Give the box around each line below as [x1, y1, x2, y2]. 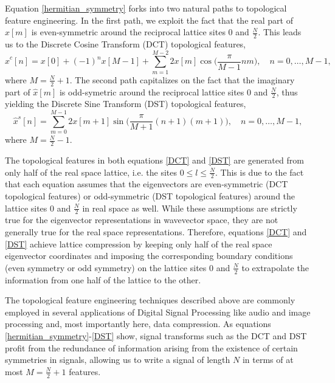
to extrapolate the [241, 261, 309, 274]
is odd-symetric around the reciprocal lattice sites [59, 85, 244, 98]
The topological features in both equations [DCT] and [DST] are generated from [5, 153, 304, 166]
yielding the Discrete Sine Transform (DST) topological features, [5, 97, 246, 110]
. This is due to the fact [215, 165, 304, 178]
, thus [276, 85, 298, 98]
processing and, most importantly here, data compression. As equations [5, 317, 271, 330]
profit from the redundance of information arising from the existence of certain [5, 341, 298, 354]
